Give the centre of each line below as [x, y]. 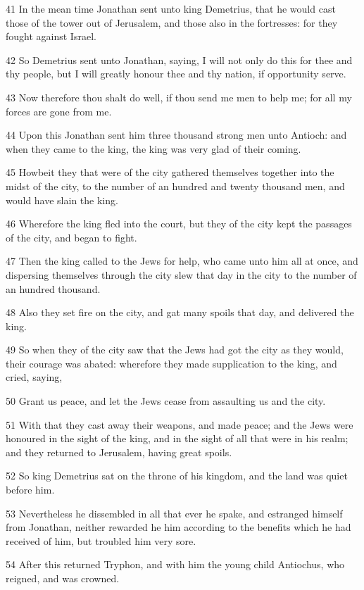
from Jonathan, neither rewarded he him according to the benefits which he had [178, 527]
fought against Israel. [51, 36]
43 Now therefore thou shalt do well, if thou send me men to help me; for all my [179, 97]
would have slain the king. [62, 200]
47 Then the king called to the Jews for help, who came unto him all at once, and [182, 261]
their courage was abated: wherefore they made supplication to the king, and [171, 363]
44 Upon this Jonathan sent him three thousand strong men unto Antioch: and [176, 135]
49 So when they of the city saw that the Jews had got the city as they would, [175, 350]
